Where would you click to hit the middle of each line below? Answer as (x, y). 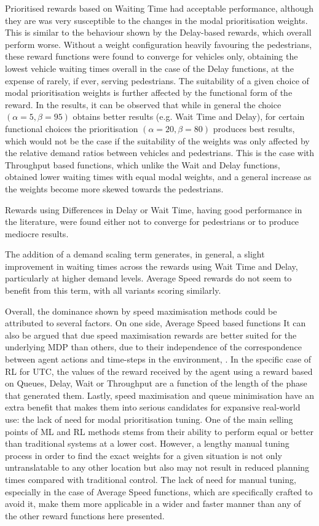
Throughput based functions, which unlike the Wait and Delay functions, (143, 164)
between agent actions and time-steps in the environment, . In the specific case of (158, 359)
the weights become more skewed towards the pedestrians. (114, 188)
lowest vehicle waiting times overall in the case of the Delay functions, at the (149, 68)
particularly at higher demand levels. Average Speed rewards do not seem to (148, 278)
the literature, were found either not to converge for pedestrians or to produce (152, 222)
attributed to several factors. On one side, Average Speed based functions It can (156, 323)
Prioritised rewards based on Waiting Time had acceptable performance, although (159, 8)
